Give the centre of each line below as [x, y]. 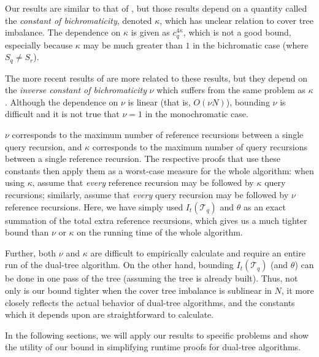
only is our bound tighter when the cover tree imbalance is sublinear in [138, 290]
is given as [150, 32]
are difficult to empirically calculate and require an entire [198, 252]
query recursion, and [44, 146]
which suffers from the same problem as [231, 90]
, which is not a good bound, [237, 32]
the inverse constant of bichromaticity [76, 90]
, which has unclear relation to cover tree [236, 20]
